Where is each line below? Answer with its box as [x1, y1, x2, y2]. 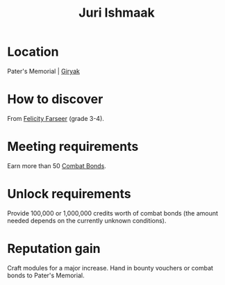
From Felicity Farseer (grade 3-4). [7, 114, 104, 122]
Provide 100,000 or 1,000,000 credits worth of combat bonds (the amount [7, 209, 219, 217]
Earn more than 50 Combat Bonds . [7, 161, 106, 170]
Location [7, 44, 59, 60]
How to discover [7, 92, 103, 107]
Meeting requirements [7, 139, 139, 154]
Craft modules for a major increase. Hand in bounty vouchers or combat [7, 263, 214, 272]
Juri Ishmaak [78, 5, 155, 21]
